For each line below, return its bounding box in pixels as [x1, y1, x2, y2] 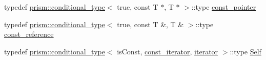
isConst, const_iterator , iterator [117, 46, 218, 56]
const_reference [4, 29, 54, 39]
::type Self [230, 46, 261, 56]
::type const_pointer [191, 2, 256, 12]
